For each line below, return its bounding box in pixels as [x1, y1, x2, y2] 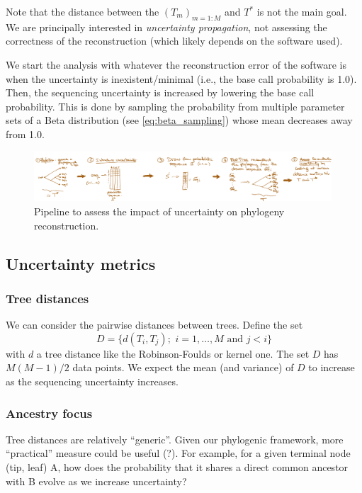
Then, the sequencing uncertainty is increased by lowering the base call [6, 85, 315, 100]
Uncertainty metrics [6, 252, 156, 274]
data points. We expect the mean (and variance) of [72, 360, 294, 375]
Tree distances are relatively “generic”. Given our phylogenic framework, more [6, 431, 344, 446]
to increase [308, 360, 355, 375]
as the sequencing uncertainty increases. [6, 374, 179, 389]
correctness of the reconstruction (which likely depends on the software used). [6, 33, 343, 48]
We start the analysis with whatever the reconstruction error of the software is [6, 57, 347, 72]
